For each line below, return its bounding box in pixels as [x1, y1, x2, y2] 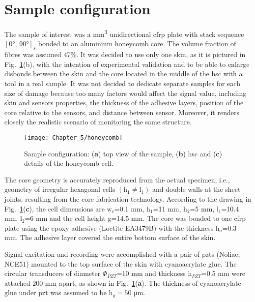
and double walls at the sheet [152, 184, 241, 194]
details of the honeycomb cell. [24, 158, 113, 168]
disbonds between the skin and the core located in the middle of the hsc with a [4, 68, 243, 79]
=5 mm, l [190, 203, 219, 213]
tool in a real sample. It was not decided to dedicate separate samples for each [4, 78, 240, 88]
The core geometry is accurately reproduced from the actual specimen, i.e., [4, 174, 230, 184]
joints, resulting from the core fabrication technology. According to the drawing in [4, 193, 252, 204]
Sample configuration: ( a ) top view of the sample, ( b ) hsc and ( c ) [24, 148, 222, 158]
